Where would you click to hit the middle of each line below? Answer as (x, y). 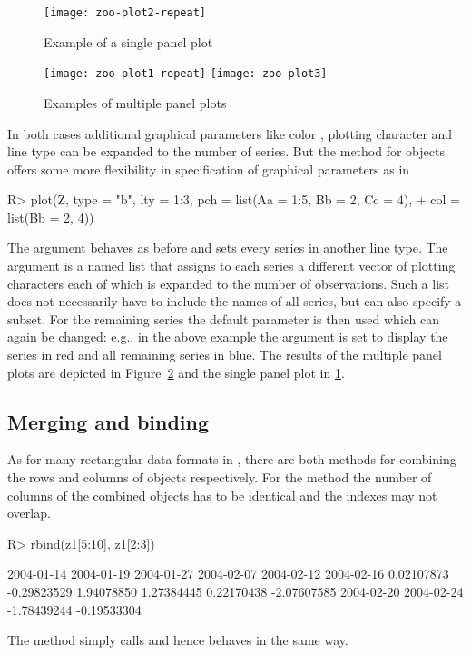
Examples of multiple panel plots (135, 102)
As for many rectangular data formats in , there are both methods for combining (232, 459)
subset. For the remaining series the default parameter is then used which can (224, 318)
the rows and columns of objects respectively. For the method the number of (220, 477)
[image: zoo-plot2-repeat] (125, 13)
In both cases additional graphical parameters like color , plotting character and (230, 133)
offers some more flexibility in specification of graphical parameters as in (209, 169)
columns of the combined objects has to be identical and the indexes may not (222, 495)
